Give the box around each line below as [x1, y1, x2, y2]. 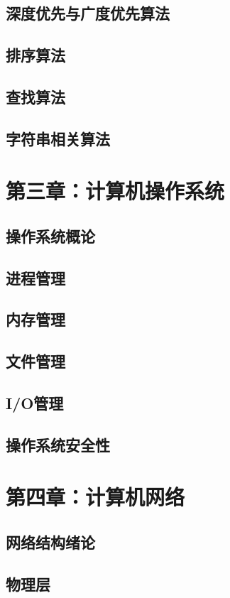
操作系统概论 [6, 224, 95, 246]
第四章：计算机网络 [6, 482, 185, 511]
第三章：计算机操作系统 [6, 176, 225, 205]
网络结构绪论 [6, 531, 95, 553]
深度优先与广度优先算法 [6, 2, 170, 24]
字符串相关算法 [6, 127, 110, 149]
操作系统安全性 [6, 433, 110, 455]
